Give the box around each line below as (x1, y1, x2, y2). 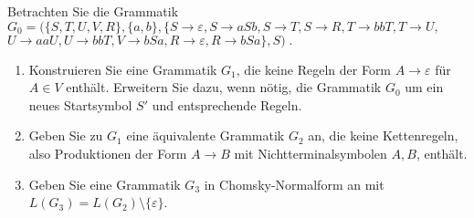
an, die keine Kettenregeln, (308, 126, 458, 145)
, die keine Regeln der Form (236, 59, 392, 78)
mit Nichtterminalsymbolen (234, 143, 387, 162)
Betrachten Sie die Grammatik (7, 2, 179, 20)
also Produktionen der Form (28, 143, 187, 162)
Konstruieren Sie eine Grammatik (28, 59, 217, 78)
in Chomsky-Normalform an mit (204, 174, 384, 193)
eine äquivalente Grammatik (126, 126, 285, 145)
